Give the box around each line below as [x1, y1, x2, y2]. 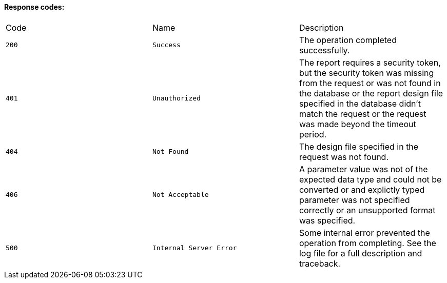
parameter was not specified [299, 194, 410, 205]
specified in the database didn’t [299, 98, 421, 109]
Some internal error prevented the [299, 227, 430, 238]
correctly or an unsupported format [299, 205, 436, 215]
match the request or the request [299, 108, 426, 119]
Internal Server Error [152, 244, 237, 252]
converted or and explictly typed [299, 184, 425, 195]
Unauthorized [152, 94, 201, 103]
